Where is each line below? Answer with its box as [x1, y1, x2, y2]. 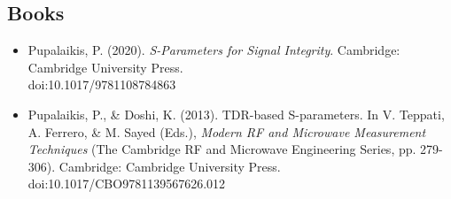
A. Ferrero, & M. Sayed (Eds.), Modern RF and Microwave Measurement [27, 122, 426, 141]
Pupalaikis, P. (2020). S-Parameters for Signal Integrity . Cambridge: [27, 41, 400, 59]
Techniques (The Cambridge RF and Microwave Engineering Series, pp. [27, 140, 416, 158]
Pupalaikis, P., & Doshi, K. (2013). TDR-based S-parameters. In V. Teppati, [27, 104, 445, 123]
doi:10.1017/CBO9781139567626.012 [27, 174, 226, 193]
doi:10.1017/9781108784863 [27, 75, 176, 94]
